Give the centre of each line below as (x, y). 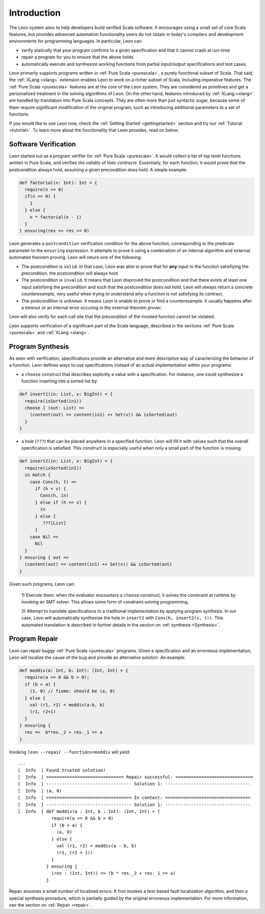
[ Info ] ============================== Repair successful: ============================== (136, 777)
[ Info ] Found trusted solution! (62, 770)
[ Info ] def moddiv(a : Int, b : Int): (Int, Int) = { (89, 811)
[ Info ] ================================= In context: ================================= (134, 798)
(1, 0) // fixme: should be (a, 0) (72, 691)
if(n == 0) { (40, 196)
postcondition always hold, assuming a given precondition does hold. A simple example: (98, 170)
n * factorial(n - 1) (56, 217)
